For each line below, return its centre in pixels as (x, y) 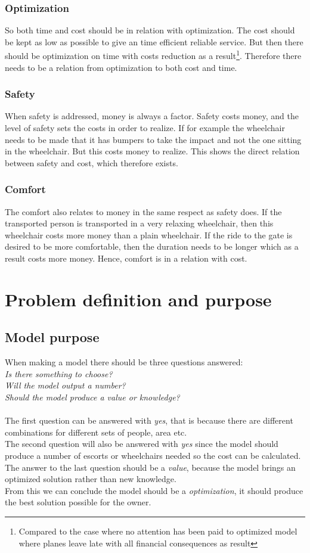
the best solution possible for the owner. (78, 502)
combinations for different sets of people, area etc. (96, 432)
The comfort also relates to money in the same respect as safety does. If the (143, 211)
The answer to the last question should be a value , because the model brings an (150, 467)
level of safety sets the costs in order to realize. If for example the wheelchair (145, 128)
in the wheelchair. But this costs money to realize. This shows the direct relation (152, 151)
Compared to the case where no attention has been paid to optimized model (158, 531)
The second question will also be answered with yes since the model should (142, 444)
